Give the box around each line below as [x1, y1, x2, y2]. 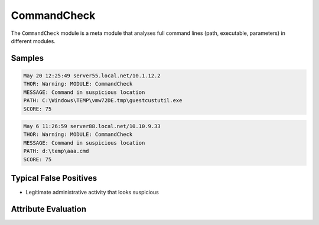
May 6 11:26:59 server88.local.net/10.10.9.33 [23, 123, 161, 130]
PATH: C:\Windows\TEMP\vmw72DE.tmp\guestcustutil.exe [23, 97, 183, 104]
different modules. [11, 37, 56, 44]
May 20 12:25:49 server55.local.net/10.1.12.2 [23, 72, 161, 79]
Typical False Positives [11, 173, 97, 183]
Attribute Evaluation [11, 204, 87, 214]
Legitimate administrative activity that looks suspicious [25, 189, 159, 196]
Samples [11, 53, 44, 63]
